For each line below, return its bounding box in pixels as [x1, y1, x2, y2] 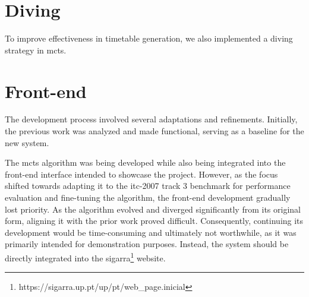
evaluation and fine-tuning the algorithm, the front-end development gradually [5, 191, 291, 203]
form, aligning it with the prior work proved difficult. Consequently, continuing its [5, 214, 304, 227]
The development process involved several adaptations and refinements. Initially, [5, 113, 298, 125]
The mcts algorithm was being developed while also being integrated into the [5, 156, 286, 169]
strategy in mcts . [5, 43, 67, 56]
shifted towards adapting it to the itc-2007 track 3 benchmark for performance [5, 179, 291, 192]
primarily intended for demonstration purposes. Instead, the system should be [5, 238, 289, 250]
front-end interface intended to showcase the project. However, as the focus [5, 168, 278, 180]
